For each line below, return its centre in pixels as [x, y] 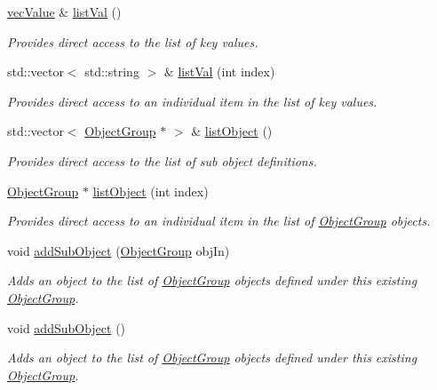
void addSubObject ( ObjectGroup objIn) [119, 250]
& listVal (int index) [219, 72]
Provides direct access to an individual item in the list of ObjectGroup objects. [219, 221]
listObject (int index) [151, 191]
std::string [112, 72]
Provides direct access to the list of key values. [133, 41]
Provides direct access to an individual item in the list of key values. [192, 101]
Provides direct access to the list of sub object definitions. [162, 160]
